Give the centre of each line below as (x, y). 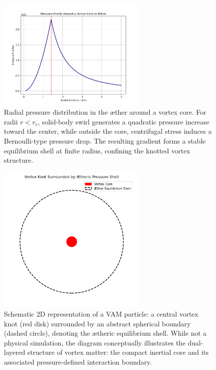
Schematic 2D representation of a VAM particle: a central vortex (101, 314)
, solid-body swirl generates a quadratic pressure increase (124, 121)
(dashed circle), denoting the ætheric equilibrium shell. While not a (105, 333)
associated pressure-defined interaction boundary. (78, 362)
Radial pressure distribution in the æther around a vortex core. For (105, 112)
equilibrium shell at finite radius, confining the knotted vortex (97, 150)
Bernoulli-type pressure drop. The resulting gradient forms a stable (105, 141)
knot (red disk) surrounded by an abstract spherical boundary (97, 323)
